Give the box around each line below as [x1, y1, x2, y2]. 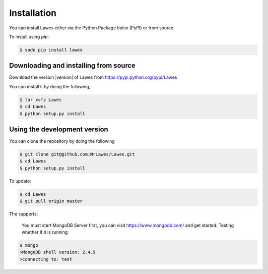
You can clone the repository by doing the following [9, 138, 115, 144]
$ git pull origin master [19, 198, 83, 204]
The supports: [9, 211, 38, 217]
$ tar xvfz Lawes [19, 97, 62, 103]
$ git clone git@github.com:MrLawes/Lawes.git [19, 152, 135, 157]
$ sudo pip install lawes [19, 47, 83, 53]
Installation [9, 7, 57, 18]
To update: [9, 178, 32, 184]
